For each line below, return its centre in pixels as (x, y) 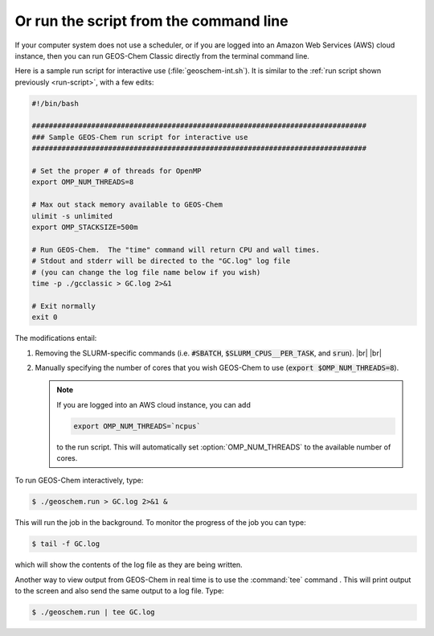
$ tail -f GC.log (66, 544)
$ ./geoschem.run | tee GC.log (94, 612)
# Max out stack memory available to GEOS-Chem (127, 205)
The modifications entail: (56, 339)
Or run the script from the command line (151, 21)
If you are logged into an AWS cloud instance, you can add (154, 404)
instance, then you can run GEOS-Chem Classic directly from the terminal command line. (162, 55)
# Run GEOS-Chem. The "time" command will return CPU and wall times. (176, 250)
